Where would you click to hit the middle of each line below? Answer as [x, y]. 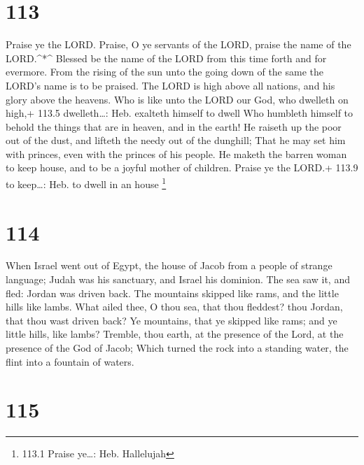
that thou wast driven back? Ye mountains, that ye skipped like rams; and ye [171, 320]
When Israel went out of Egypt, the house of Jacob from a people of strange [169, 265]
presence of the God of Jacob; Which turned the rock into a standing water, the [177, 348]
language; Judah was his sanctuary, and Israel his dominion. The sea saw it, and [178, 279]
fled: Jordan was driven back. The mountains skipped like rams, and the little [172, 293]
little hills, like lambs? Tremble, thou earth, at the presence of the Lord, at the [175, 334]
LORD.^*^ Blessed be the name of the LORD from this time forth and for [166, 58]
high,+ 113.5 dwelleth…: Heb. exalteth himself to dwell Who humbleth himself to [180, 113]
